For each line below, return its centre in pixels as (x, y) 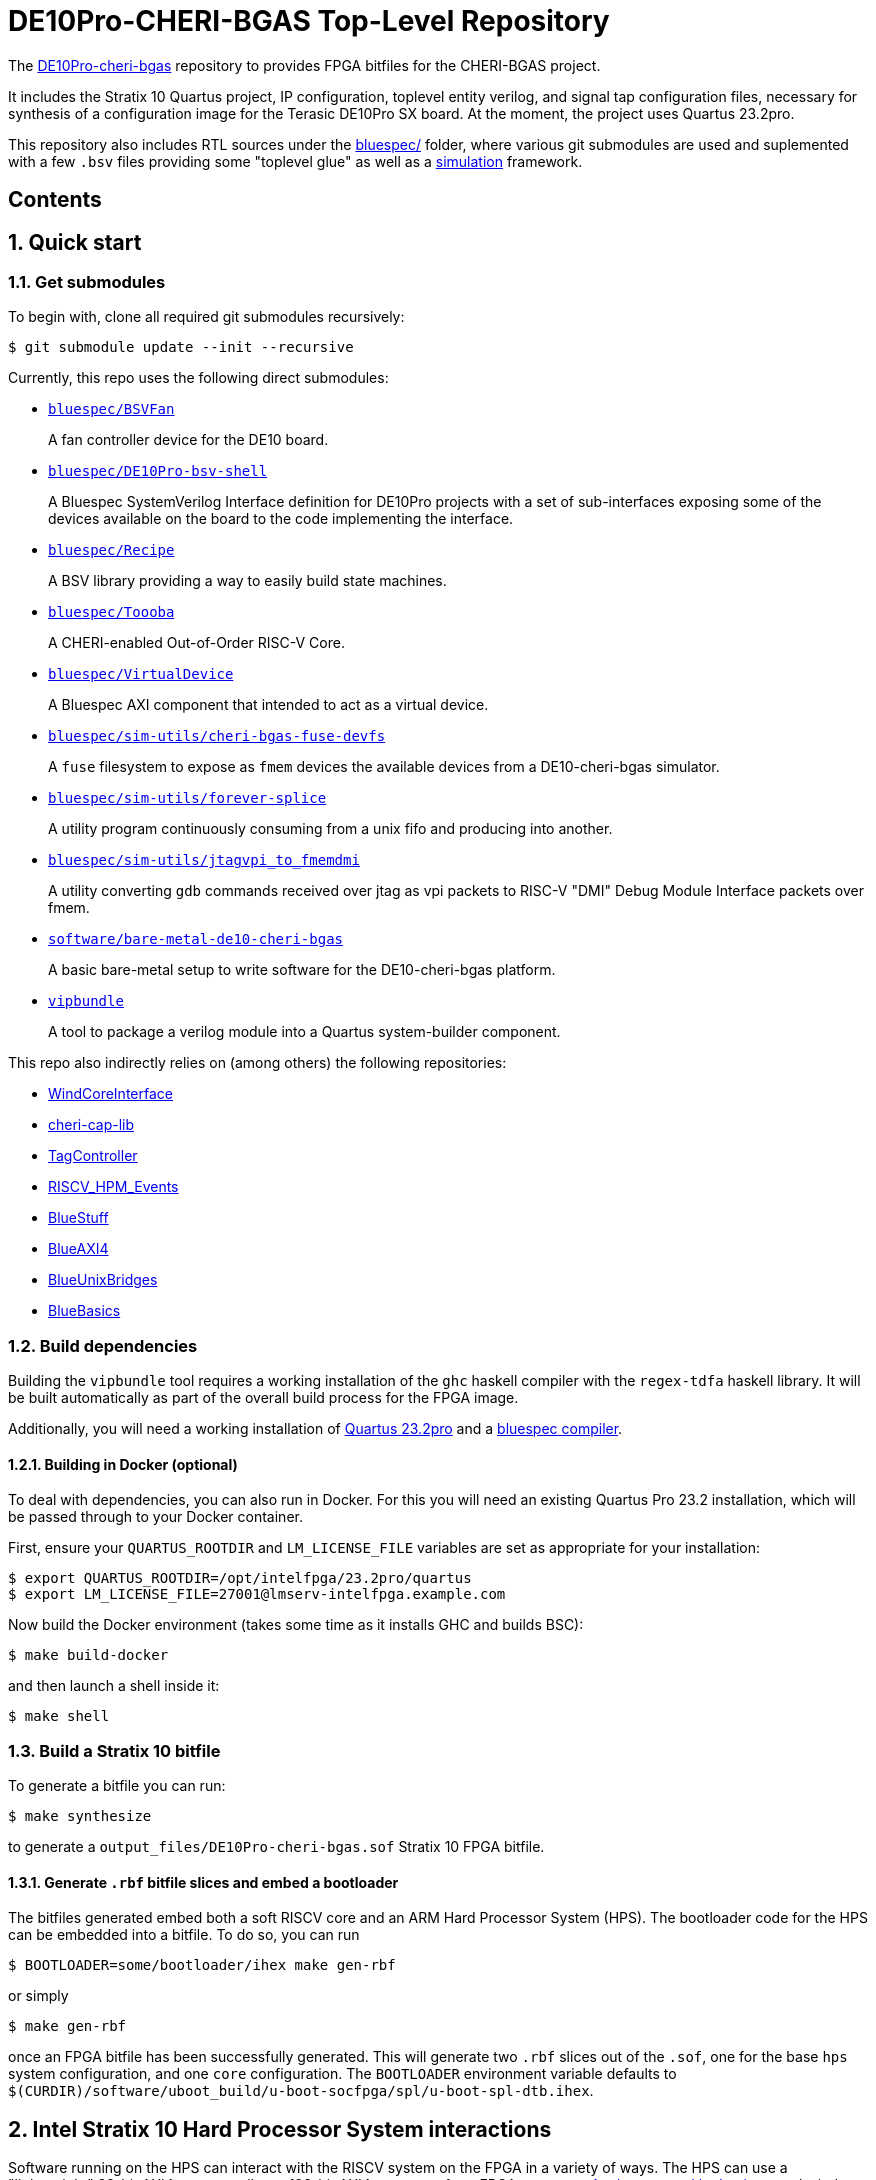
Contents (55, 200)
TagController (93, 1156)
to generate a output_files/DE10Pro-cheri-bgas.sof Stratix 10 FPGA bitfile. (276, 1847)
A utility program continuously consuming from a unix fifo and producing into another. (330, 829)
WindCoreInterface (110, 1094)
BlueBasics (84, 1311)
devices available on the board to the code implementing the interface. (281, 519)
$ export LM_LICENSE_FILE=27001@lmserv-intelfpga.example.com (257, 1594)
